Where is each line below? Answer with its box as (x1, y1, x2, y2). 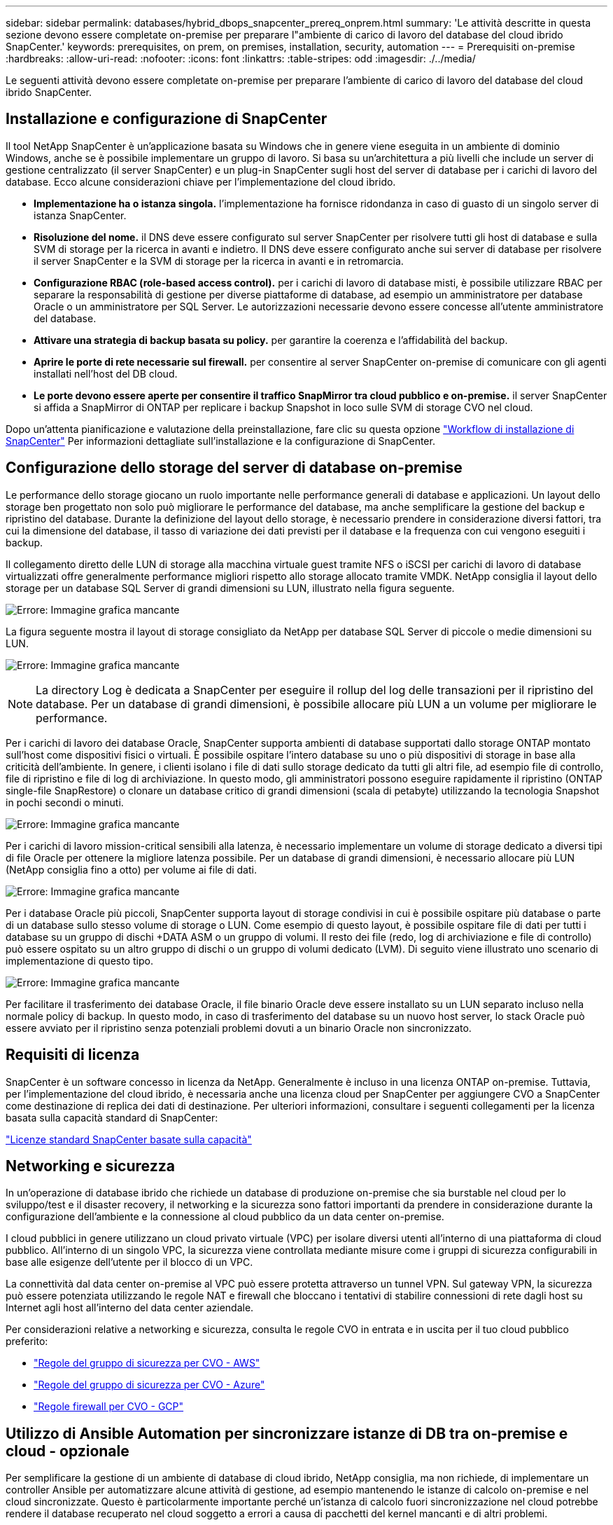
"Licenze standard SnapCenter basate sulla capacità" (6, 1133, 252, 1145)
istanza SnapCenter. (34, 209, 127, 221)
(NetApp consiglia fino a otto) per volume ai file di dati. (6, 863, 257, 876)
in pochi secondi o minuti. (6, 796, 124, 808)
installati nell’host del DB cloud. (34, 367, 178, 380)
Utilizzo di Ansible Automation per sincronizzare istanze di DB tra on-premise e (6, 1424, 568, 1442)
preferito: (6, 1335, 48, 1348)
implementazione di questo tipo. (6, 954, 153, 967)
